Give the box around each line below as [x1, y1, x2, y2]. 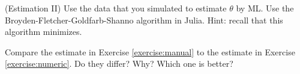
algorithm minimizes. [5, 25, 82, 38]
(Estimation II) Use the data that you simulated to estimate [5, 2, 227, 14]
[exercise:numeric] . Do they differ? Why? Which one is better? [5, 57, 233, 70]
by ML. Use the [236, 2, 294, 14]
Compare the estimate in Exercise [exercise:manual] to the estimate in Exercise [5, 45, 295, 58]
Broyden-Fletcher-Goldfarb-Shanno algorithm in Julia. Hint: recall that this [5, 13, 283, 26]
